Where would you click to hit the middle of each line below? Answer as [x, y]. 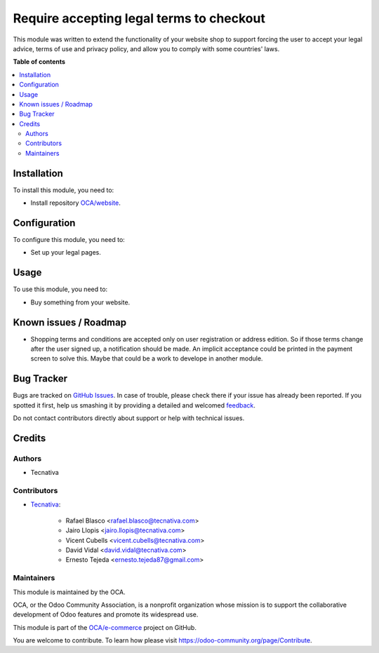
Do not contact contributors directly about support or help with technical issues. [129, 418]
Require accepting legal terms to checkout [139, 18]
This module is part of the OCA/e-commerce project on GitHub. [105, 627]
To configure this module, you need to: [69, 240]
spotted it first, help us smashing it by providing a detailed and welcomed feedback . [134, 405]
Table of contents [39, 62]
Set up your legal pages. [66, 253]
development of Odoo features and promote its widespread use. [106, 614]
